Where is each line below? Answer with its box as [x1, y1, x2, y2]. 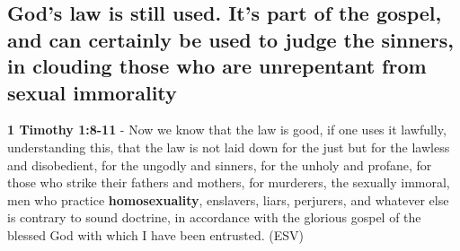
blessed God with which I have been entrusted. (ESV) [7, 225, 304, 244]
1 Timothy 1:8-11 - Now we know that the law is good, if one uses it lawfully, [7, 120, 447, 139]
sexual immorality [7, 78, 177, 106]
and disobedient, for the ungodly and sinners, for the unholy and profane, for [7, 155, 432, 174]
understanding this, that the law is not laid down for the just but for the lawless [7, 137, 450, 156]
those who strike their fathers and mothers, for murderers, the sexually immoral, [7, 173, 450, 192]
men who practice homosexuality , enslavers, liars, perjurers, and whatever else [7, 190, 449, 209]
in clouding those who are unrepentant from [7, 52, 427, 80]
